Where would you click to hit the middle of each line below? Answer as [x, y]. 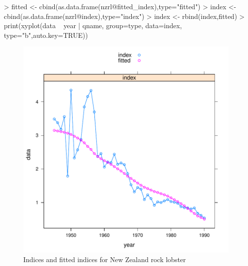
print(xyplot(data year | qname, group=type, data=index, [93, 25]
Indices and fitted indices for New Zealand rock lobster [105, 259]
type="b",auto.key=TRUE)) [46, 35]
